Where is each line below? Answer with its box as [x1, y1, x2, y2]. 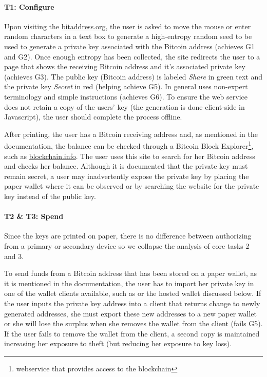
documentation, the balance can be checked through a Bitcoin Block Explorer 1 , [4, 139, 254, 151]
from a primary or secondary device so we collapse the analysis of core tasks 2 [4, 240, 250, 251]
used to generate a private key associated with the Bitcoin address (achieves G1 [4, 41, 255, 51]
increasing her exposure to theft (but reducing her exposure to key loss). [4, 338, 232, 349]
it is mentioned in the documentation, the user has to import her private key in [4, 277, 254, 288]
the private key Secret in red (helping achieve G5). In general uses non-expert [4, 81, 248, 92]
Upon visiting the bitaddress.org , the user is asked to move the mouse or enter [4, 21, 251, 31]
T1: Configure [4, 1, 54, 12]
